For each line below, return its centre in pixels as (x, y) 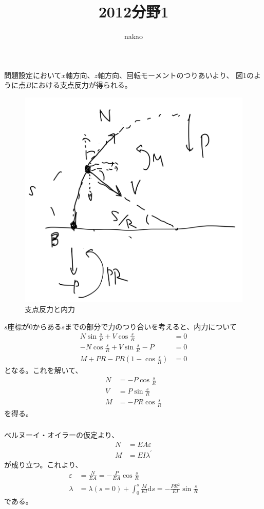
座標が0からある (34, 326)
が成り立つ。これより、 (43, 464)
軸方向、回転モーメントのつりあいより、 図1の (176, 75)
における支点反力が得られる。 (81, 85)
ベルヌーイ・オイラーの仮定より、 (62, 435)
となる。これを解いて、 (43, 370)
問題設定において (33, 75)
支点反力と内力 (50, 309)
